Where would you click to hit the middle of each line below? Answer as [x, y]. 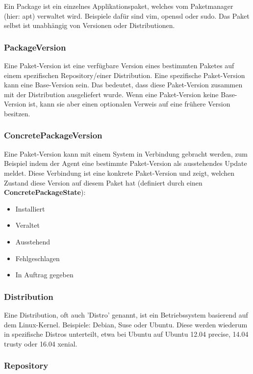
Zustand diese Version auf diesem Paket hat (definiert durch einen [103, 182]
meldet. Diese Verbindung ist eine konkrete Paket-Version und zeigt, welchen [119, 173]
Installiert [30, 208]
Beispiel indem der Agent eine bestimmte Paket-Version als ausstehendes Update [126, 163]
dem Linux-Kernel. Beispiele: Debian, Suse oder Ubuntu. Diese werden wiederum [126, 324]
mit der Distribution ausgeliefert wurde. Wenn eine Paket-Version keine [111, 94]
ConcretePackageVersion [53, 135]
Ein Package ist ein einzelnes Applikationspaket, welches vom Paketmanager [119, 6]
